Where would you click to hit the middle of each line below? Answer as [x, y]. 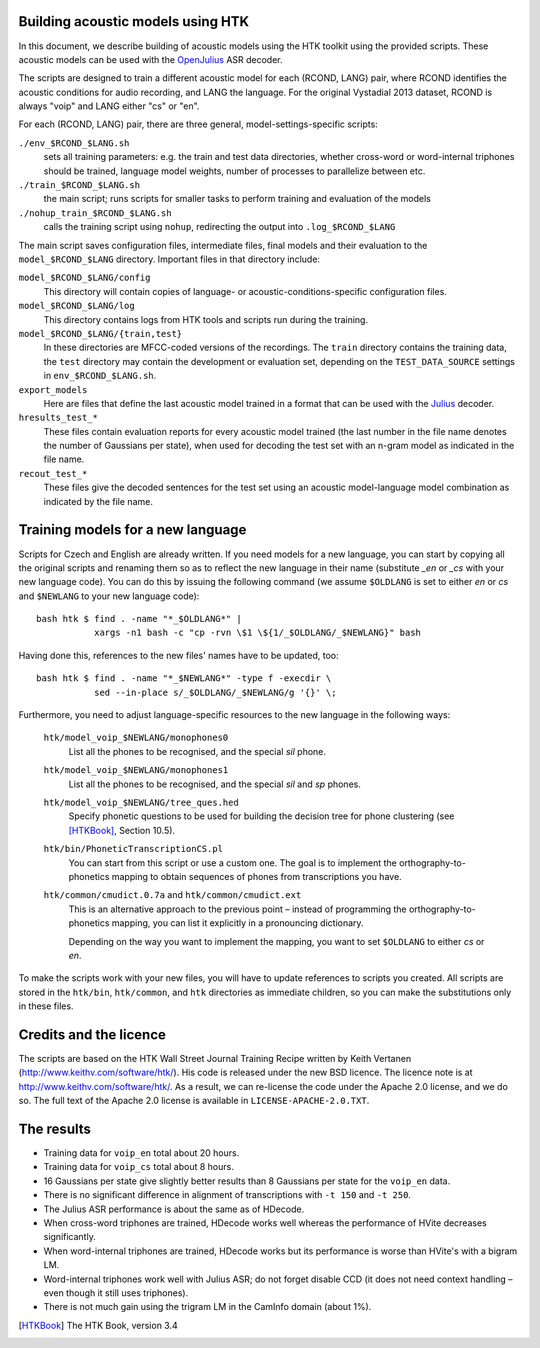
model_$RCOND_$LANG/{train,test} [100, 333]
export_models [53, 389]
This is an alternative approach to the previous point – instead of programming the [237, 909]
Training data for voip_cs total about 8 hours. [138, 1167]
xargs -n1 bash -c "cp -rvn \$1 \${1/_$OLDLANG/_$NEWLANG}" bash [257, 633]
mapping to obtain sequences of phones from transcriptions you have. [256, 876]
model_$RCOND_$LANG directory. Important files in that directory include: [169, 259]
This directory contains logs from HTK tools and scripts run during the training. [206, 319]
